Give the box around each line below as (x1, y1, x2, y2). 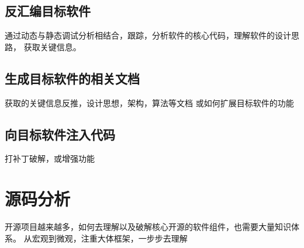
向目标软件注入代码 (5, 125, 115, 143)
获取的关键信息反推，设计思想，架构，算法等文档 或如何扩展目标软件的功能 (5, 96, 294, 109)
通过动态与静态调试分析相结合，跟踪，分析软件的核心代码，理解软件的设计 (5, 29, 291, 41)
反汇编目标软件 (5, 2, 91, 20)
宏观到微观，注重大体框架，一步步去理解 (32, 232, 188, 244)
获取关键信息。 (23, 40, 81, 53)
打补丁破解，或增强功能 (5, 152, 95, 165)
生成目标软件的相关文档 (5, 69, 140, 87)
